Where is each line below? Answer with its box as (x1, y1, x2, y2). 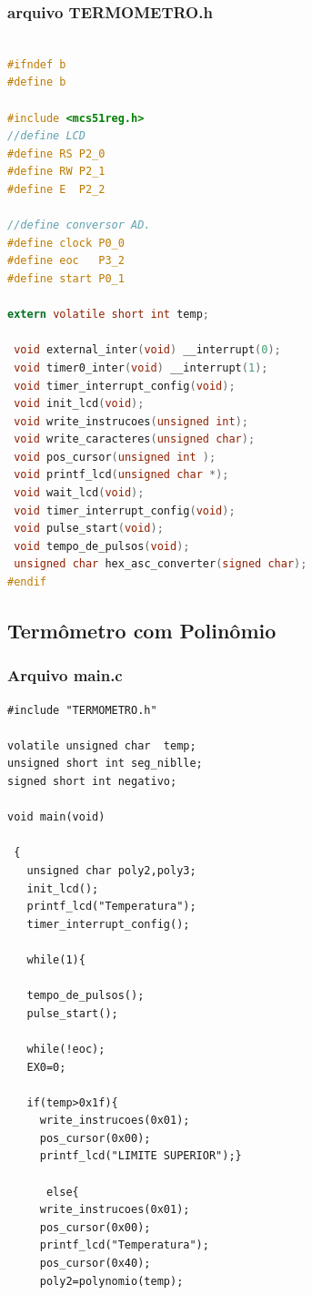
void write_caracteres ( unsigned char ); (14, 433, 256, 446)
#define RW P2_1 (7, 165, 106, 178)
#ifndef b (7, 57, 66, 71)
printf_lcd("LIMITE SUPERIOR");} (39, 1149, 242, 1163)
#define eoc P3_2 (7, 254, 125, 268)
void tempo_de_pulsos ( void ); (14, 539, 190, 553)
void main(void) (7, 811, 106, 824)
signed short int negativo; (7, 775, 177, 788)
